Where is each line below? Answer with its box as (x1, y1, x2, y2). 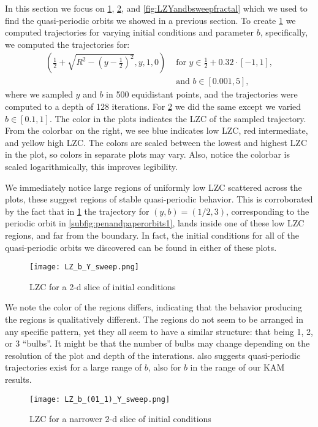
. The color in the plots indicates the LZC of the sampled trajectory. (49, 112, 306, 125)
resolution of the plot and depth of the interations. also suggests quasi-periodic (5, 348, 301, 361)
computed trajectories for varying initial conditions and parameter (5, 26, 254, 39)
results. (5, 372, 32, 385)
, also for (148, 361, 181, 374)
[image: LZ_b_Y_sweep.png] (29, 263, 139, 272)
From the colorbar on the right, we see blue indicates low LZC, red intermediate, (5, 124, 308, 137)
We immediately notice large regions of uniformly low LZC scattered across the (5, 180, 302, 193)
